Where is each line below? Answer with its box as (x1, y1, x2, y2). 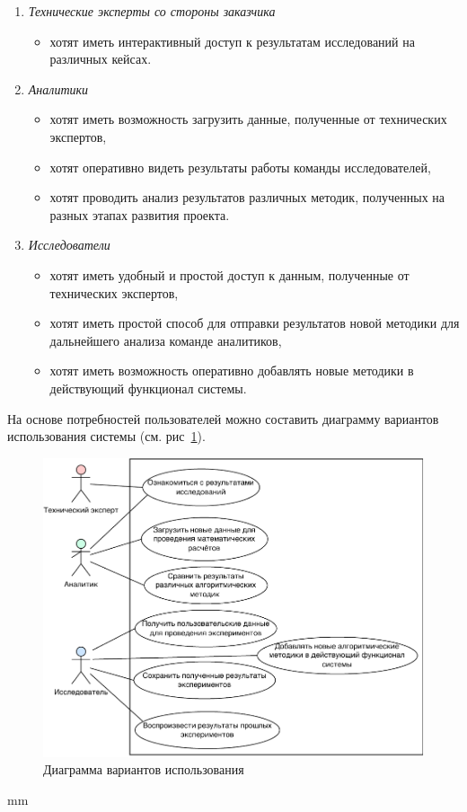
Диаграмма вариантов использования (43, 760, 244, 779)
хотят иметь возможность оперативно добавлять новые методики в (49, 361, 414, 380)
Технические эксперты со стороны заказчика (28, 2, 276, 20)
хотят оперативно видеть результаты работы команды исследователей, (49, 157, 431, 176)
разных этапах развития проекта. (49, 205, 230, 224)
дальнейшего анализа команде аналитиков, (49, 331, 282, 349)
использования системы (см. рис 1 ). (7, 427, 206, 446)
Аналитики (28, 79, 89, 98)
